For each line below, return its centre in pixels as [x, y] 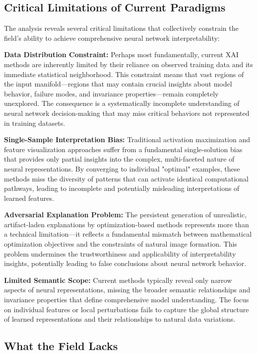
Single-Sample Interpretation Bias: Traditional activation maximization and [127, 139]
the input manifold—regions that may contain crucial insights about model [118, 84]
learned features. [29, 198]
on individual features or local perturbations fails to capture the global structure [127, 309]
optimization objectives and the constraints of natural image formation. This [121, 244]
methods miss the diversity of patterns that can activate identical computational [126, 178]
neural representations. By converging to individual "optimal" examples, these [122, 168]
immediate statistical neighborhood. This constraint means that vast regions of [124, 74]
